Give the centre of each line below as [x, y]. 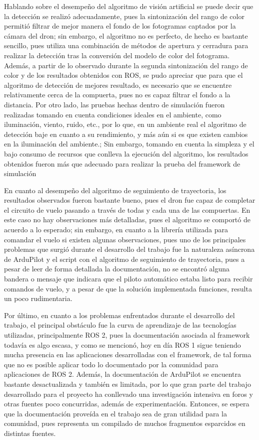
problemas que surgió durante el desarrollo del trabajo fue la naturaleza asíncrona [129, 249]
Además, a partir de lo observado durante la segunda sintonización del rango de [126, 65]
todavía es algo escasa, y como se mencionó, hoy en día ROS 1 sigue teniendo [122, 344]
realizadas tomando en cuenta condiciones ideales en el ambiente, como [113, 114]
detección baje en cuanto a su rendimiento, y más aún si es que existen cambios [126, 134]
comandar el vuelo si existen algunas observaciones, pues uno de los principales [125, 239]
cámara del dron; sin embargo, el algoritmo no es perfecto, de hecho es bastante [126, 35]
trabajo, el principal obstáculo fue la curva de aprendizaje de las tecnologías [120, 325]
